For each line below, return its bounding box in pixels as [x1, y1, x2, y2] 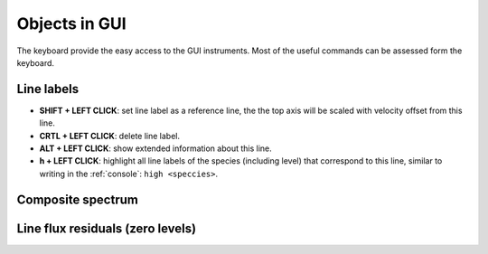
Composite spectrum [16, 192, 139, 207]
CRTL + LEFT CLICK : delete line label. [39, 130, 181, 141]
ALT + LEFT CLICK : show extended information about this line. [39, 143, 273, 154]
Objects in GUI [16, 14, 127, 33]
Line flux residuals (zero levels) [16, 221, 197, 236]
